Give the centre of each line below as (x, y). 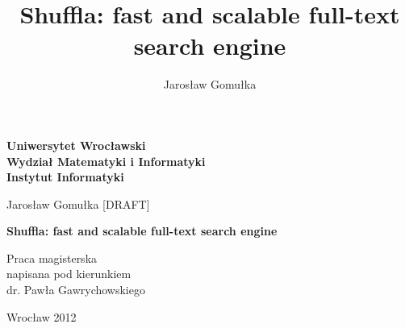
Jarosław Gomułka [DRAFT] (78, 203)
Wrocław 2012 (42, 316)
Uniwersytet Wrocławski (76, 145)
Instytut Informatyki (65, 177)
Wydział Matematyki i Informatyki (106, 161)
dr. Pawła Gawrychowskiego (76, 290)
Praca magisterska (52, 257)
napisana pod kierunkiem (69, 274)
